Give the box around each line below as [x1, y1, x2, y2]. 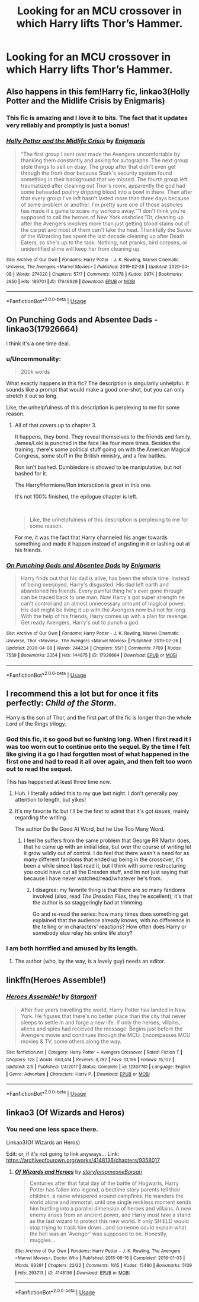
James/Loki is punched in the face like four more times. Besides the [14, 440, 181, 447]
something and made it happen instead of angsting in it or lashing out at [14, 540, 191, 547]
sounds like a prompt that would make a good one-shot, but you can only [6, 386, 185, 393]
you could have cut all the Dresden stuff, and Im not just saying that [23, 868, 188, 875]
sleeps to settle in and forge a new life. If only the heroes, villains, [20, 1019, 181, 1026]
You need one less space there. [6, 1125, 99, 1133]
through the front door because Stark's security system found [20, 169, 172, 176]
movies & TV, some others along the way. [20, 1038, 122, 1045]
